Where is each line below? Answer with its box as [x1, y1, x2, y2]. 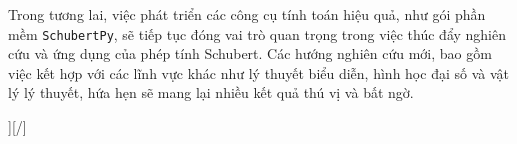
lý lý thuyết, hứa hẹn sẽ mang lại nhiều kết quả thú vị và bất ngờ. [8, 82, 414, 103]
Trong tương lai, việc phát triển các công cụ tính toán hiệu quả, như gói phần [8, 4, 486, 24]
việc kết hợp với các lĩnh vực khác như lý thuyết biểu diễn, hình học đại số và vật [8, 62, 509, 83]
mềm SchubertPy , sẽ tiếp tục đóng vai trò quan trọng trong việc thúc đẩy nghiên [8, 23, 507, 44]
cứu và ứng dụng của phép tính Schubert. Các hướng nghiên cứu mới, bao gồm [8, 43, 492, 64]
